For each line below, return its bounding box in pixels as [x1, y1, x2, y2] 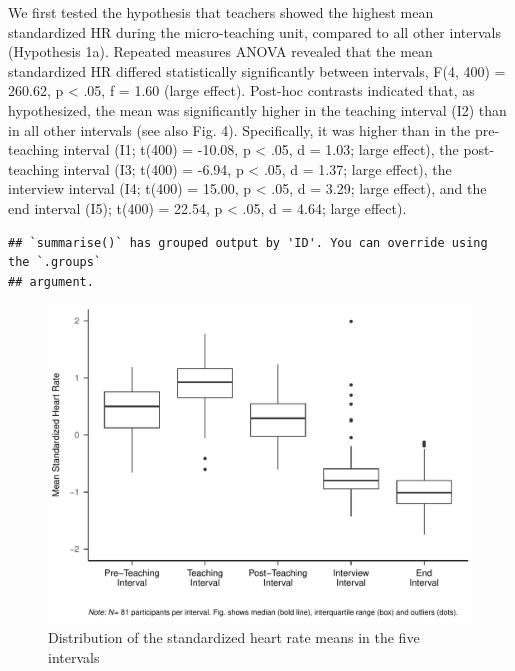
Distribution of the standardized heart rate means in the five [48, 626, 420, 647]
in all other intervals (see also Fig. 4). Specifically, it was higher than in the [8, 119, 471, 140]
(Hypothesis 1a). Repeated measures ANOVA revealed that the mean [8, 41, 433, 62]
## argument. [8, 274, 94, 289]
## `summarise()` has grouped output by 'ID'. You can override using [8, 235, 488, 250]
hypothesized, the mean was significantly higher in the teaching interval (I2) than [8, 99, 507, 120]
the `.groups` [8, 255, 102, 270]
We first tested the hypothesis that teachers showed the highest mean [8, 2, 434, 22]
